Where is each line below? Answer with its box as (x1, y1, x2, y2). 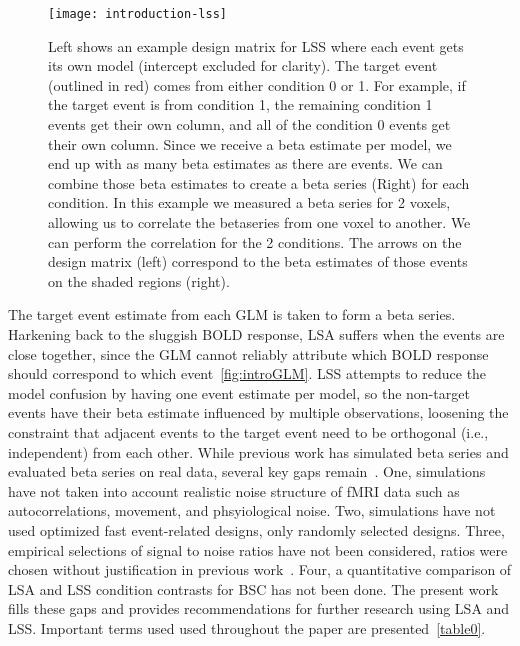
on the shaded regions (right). (48, 270, 230, 291)
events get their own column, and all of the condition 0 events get (48, 114, 451, 135)
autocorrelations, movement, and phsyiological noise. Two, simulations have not (8, 500, 496, 521)
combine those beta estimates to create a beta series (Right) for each (48, 172, 470, 193)
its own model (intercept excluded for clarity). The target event (48, 55, 438, 76)
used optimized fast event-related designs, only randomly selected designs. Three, (8, 519, 505, 540)
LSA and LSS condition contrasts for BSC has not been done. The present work (8, 578, 499, 599)
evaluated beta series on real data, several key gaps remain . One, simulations (8, 461, 486, 482)
